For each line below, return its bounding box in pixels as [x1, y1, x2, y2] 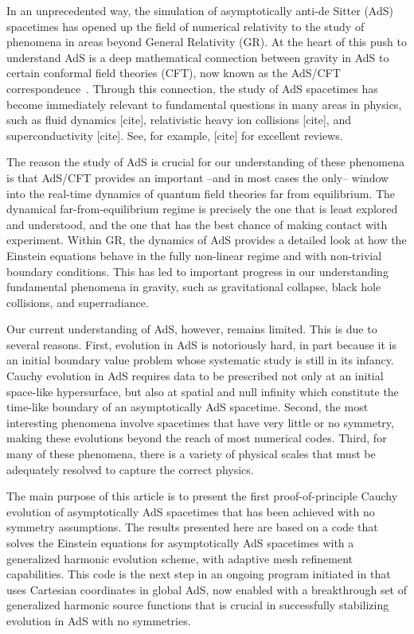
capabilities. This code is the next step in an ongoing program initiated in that [6, 566, 391, 582]
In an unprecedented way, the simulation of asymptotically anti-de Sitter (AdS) [6, 2, 393, 18]
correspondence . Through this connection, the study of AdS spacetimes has [6, 80, 378, 96]
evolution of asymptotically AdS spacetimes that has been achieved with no [6, 503, 375, 519]
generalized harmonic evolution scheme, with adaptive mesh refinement [6, 550, 353, 566]
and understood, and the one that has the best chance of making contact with [6, 216, 388, 232]
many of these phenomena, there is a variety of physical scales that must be [6, 445, 376, 462]
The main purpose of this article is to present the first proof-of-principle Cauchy [6, 488, 398, 504]
